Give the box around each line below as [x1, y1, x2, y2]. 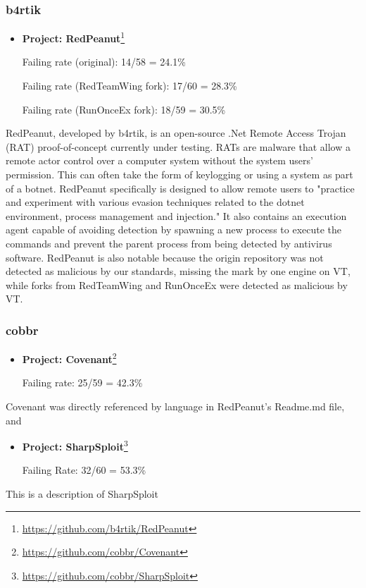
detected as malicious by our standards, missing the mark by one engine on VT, [6, 264, 351, 278]
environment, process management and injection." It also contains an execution [6, 208, 347, 223]
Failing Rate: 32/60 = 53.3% [22, 463, 146, 477]
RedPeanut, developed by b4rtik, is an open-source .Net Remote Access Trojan [6, 125, 346, 140]
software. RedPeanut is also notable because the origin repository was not [6, 250, 324, 264]
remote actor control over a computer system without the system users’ [6, 153, 313, 168]
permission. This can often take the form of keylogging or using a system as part [6, 167, 353, 182]
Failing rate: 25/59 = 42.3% [22, 375, 143, 390]
